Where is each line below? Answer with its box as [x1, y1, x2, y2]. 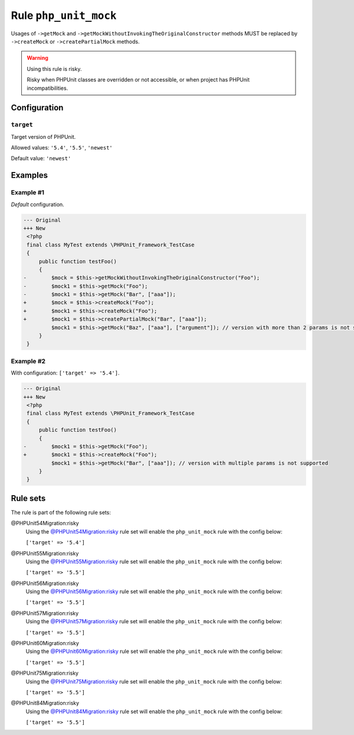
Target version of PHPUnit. [11, 133, 76, 140]
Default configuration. [11, 201, 64, 208]
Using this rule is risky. [27, 65, 82, 72]
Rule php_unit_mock [11, 9, 117, 22]
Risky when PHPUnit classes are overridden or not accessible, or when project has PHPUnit [27, 76, 250, 83]
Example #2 [11, 357, 46, 365]
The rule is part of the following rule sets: [11, 509, 112, 516]
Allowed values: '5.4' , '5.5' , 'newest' [11, 144, 113, 151]
